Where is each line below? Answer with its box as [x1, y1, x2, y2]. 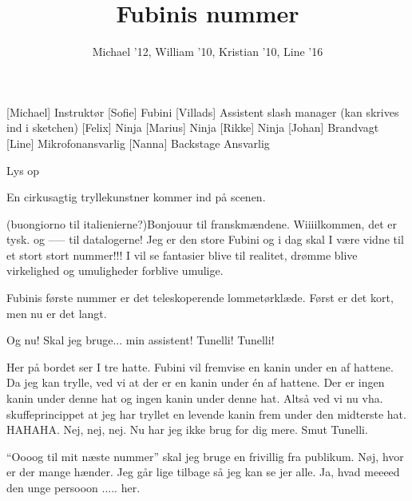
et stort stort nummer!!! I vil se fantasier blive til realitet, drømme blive [6, 246, 358, 263]
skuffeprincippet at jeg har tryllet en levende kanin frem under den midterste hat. [6, 405, 406, 422]
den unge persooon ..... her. [6, 479, 141, 495]
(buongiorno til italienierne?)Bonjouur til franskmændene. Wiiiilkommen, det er [6, 215, 397, 232]
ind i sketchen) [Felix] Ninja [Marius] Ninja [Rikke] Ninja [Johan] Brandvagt [6, 119, 379, 136]
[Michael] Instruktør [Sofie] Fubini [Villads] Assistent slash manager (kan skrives [6, 103, 399, 120]
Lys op [6, 161, 40, 178]
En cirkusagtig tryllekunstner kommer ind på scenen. [6, 189, 266, 205]
